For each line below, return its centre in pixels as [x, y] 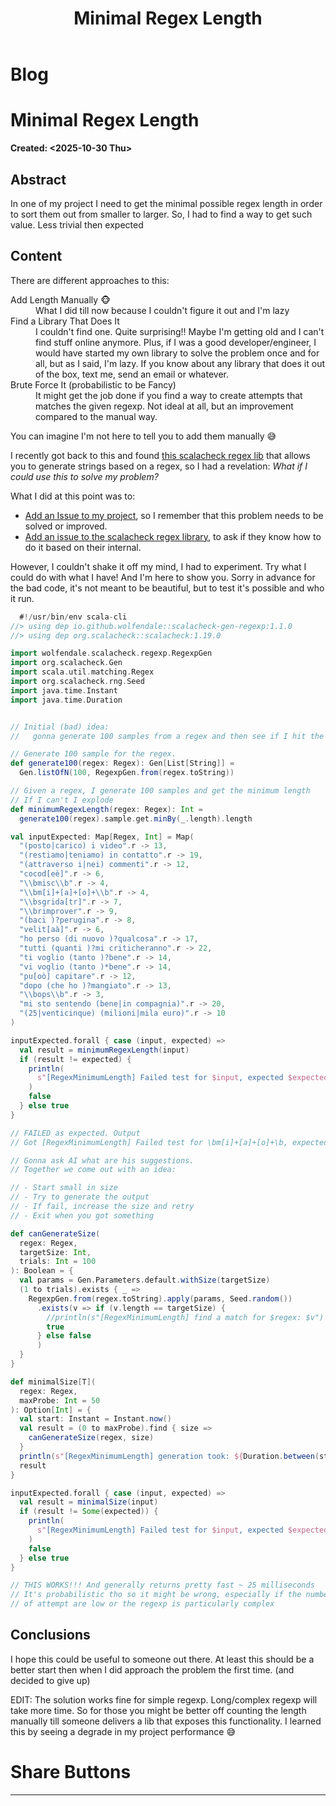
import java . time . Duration [66, 700]
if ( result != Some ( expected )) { [89, 1512]
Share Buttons [71, 1772]
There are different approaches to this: [90, 280]
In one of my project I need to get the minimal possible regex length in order [166, 203]
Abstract [38, 179]
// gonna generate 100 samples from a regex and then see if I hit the [167, 736]
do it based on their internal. [83, 547]
